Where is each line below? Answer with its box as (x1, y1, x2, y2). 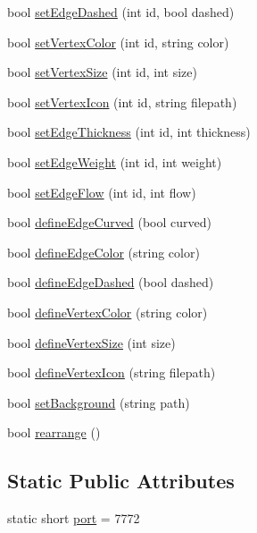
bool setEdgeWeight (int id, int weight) (7, 152, 222, 171)
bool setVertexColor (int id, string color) (7, 32, 229, 51)
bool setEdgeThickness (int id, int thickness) (7, 123, 251, 141)
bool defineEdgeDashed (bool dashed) (7, 273, 214, 292)
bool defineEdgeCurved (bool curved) (7, 213, 211, 232)
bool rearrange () (7, 423, 101, 442)
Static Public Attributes (7, 467, 235, 495)
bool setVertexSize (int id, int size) (7, 63, 197, 81)
